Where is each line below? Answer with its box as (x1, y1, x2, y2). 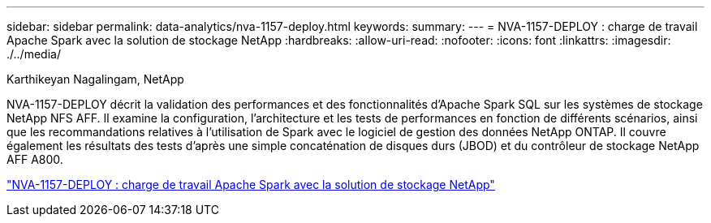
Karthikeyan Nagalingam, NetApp (6, 72, 184, 86)
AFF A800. (6, 152, 63, 166)
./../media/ (6, 47, 61, 61)
